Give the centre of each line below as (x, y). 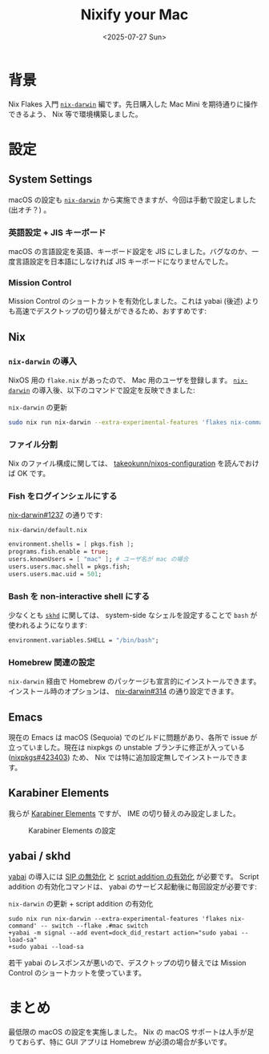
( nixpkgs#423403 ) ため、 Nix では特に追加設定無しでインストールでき (124, 757)
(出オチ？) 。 (30, 209)
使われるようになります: (48, 625)
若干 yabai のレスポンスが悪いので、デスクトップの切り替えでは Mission (127, 963)
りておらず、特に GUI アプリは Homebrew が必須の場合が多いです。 (120, 1042)
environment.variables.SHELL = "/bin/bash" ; (84, 640)
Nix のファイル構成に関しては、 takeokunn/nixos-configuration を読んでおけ (134, 463)
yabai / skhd (40, 856)
